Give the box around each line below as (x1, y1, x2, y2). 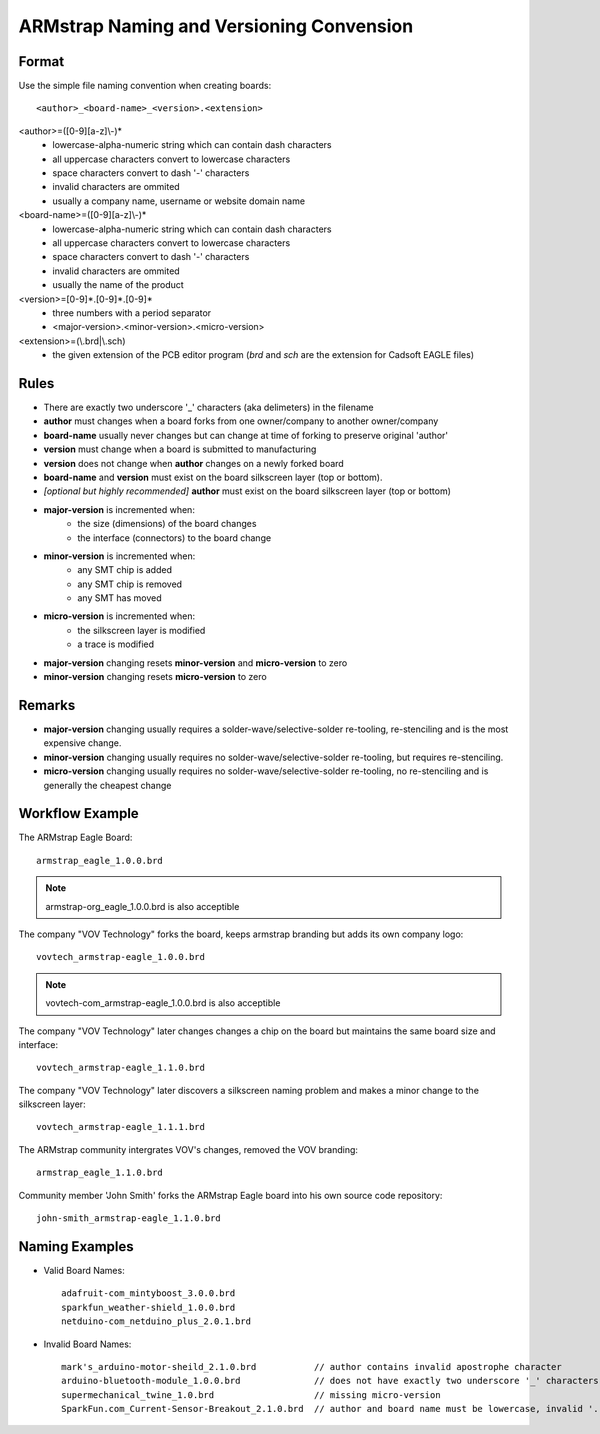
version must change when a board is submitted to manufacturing (43, 443, 317, 455)
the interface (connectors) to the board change (77, 531, 272, 544)
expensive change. (43, 737, 122, 749)
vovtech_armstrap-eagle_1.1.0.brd (36, 1062, 205, 1074)
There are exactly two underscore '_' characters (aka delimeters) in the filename (43, 401, 374, 413)
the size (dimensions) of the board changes (77, 518, 257, 530)
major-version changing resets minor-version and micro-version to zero (43, 656, 348, 669)
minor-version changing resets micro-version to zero (43, 671, 267, 683)
